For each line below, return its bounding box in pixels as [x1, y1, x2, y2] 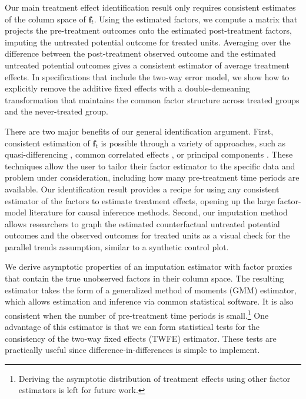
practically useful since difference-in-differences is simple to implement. [5, 344, 260, 356]
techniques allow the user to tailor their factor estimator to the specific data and [5, 159, 295, 172]
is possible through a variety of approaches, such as [101, 136, 286, 149]
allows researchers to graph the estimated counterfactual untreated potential [5, 217, 280, 230]
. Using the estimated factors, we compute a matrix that [94, 12, 298, 25]
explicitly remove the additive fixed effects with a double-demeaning [5, 82, 250, 94]
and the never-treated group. [5, 105, 108, 117]
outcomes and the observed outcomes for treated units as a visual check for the [5, 229, 290, 241]
